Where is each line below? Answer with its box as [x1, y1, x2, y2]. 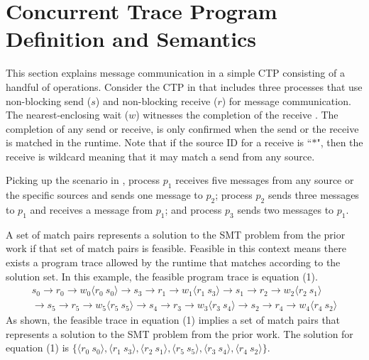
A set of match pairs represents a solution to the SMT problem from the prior [6, 227, 346, 241]
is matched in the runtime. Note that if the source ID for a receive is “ [6, 135, 312, 150]
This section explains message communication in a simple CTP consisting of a [6, 65, 345, 80]
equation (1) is [6, 340, 70, 355]
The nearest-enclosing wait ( [6, 107, 129, 122]
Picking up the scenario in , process [6, 173, 160, 187]
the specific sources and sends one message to [6, 187, 203, 202]
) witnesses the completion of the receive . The [136, 107, 338, 122]
